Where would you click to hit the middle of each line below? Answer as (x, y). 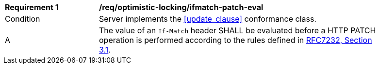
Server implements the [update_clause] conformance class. (208, 19)
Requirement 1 (32, 7)
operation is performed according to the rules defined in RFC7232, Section (236, 40)
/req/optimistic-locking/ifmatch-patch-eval (181, 7)
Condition (23, 19)
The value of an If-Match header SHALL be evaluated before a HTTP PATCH (238, 30)
